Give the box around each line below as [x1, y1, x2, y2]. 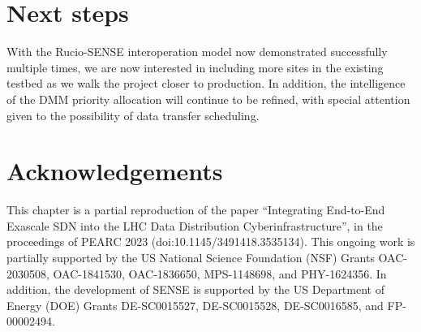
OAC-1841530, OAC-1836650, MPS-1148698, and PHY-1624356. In [53, 265, 387, 282]
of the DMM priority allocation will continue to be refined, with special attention [6, 90, 410, 107]
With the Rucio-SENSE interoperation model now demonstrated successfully [6, 43, 388, 60]
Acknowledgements [6, 154, 223, 188]
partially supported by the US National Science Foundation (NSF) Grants [6, 249, 375, 265]
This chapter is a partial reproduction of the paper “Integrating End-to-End [6, 201, 385, 218]
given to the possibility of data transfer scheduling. [6, 106, 260, 123]
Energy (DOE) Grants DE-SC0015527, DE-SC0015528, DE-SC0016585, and [6, 296, 384, 313]
